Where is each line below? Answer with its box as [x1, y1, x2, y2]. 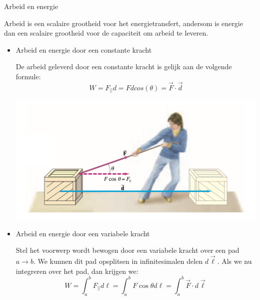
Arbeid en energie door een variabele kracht [15, 228, 150, 238]
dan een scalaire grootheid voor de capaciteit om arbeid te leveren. [4, 28, 208, 38]
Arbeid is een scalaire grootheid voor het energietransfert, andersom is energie [4, 18, 243, 28]
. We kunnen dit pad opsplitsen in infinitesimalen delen [33, 256, 203, 266]
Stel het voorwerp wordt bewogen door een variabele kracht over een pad [15, 245, 239, 255]
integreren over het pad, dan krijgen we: [15, 265, 138, 276]
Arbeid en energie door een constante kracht [15, 44, 152, 55]
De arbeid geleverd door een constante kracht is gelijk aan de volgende [15, 61, 232, 72]
